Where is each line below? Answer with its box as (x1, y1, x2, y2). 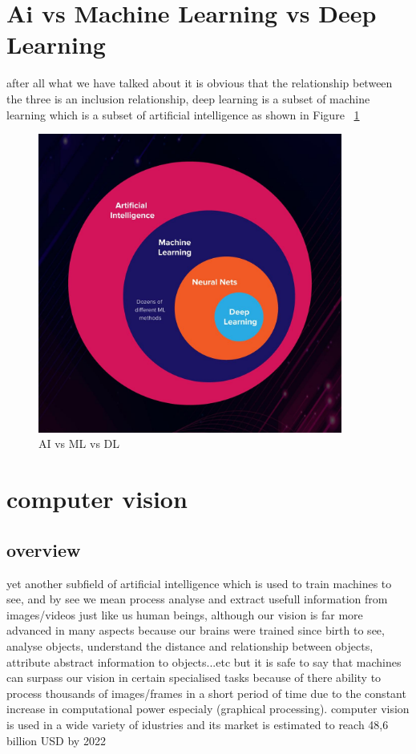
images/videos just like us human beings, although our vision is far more (6, 606, 363, 623)
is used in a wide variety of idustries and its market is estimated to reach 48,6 (6, 716, 389, 732)
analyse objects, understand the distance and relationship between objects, (6, 638, 374, 654)
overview (6, 537, 81, 562)
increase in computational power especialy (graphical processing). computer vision (6, 700, 410, 717)
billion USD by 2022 (6, 732, 106, 748)
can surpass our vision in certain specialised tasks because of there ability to (6, 669, 382, 686)
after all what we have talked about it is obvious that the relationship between (6, 75, 393, 91)
